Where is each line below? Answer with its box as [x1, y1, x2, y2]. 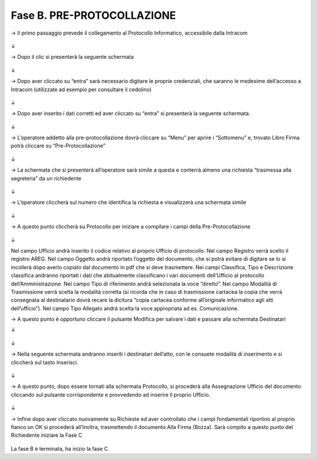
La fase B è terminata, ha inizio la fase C [11, 445, 108, 452]
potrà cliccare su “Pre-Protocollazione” [11, 142, 106, 149]
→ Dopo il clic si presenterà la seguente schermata [11, 53, 134, 61]
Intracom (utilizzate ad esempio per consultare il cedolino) [11, 86, 152, 93]
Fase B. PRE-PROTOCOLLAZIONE [11, 9, 176, 22]
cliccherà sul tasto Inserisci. [11, 359, 79, 366]
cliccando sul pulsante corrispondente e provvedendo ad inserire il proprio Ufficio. [11, 391, 211, 398]
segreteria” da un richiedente [11, 175, 82, 182]
